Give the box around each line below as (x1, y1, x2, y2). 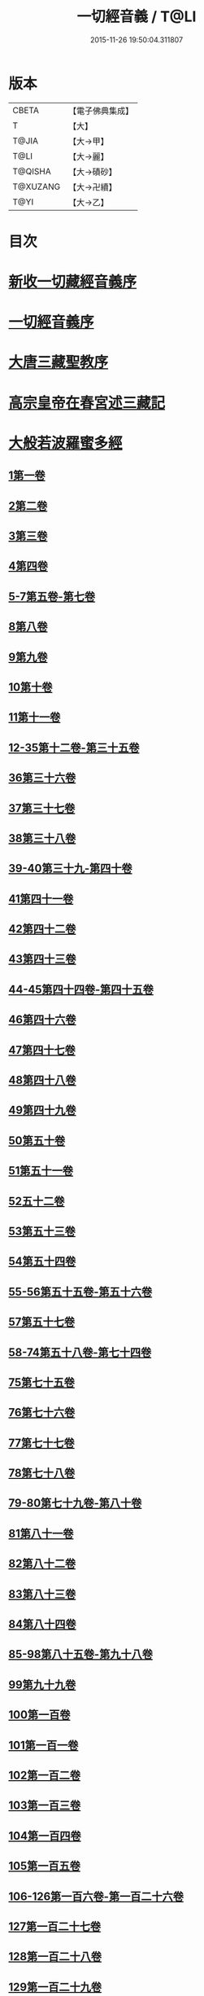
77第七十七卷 (8, 1436, 75, 1450)
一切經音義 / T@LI (76, 7, 197, 26)
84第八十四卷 (8, 1617, 76, 1631)
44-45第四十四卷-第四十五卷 (8, 982, 154, 996)
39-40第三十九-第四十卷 (8, 862, 132, 875)
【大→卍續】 (67, 181, 117, 192)
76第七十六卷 (8, 1406, 76, 1419)
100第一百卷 (8, 1708, 71, 1722)
